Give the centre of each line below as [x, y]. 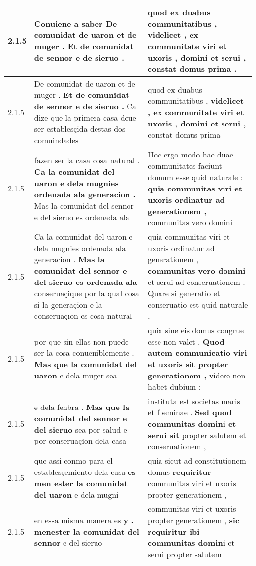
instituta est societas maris [194, 401]
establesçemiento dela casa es [85, 472]
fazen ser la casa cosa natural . [87, 160]
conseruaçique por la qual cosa [87, 293]
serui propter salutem [185, 554]
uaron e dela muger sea [76, 375]
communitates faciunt [185, 166]
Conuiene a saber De [76, 23]
